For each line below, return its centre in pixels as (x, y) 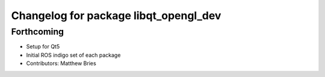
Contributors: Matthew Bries (61, 63)
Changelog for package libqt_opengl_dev (116, 16)
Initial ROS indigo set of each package (73, 55)
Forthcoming (38, 32)
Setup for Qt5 (43, 47)
